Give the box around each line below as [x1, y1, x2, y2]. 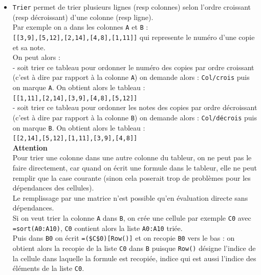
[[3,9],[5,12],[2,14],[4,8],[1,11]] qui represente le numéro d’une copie [12, 31, 255, 42]
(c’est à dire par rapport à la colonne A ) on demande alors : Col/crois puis [12, 72, 250, 82]
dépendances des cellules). [12, 182, 94, 193]
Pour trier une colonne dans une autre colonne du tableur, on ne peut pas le [12, 152, 252, 163]
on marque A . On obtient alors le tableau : [12, 82, 145, 92]
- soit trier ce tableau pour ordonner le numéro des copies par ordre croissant [12, 61, 254, 72]
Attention [12, 142, 48, 153]
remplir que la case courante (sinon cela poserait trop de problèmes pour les [12, 172, 251, 183]
